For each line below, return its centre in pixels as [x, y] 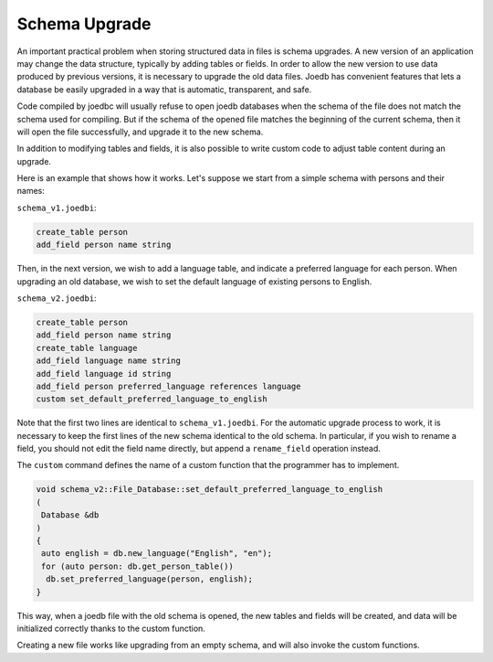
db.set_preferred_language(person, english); [149, 579]
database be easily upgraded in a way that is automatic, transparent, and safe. [164, 89]
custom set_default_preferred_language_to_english [152, 399]
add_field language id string [104, 374]
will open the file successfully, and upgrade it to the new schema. [140, 132]
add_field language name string [109, 361]
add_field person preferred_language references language [168, 386]
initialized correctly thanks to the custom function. [111, 628]
